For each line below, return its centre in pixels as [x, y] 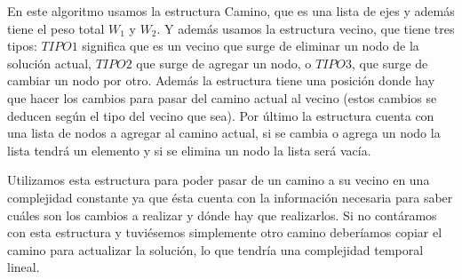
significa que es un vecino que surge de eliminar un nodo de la [251, 46]
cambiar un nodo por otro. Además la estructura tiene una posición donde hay [221, 80]
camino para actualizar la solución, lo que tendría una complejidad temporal [215, 249]
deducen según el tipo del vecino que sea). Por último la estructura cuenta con [221, 115]
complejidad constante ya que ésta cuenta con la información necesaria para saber [230, 197]
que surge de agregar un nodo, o [224, 63]
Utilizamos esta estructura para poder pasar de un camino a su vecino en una [219, 180]
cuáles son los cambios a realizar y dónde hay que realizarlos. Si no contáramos [222, 215]
